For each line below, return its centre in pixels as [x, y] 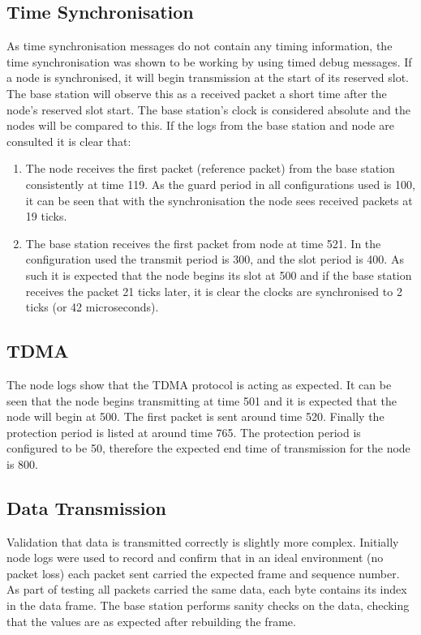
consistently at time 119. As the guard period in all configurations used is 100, [220, 184]
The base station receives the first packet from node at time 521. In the [203, 243]
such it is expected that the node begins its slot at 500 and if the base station [219, 275]
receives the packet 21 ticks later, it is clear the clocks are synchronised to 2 [214, 291]
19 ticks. [46, 216]
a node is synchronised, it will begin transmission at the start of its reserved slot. [208, 77]
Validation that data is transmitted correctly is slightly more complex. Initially [203, 541]
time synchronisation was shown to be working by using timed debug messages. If [209, 61]
